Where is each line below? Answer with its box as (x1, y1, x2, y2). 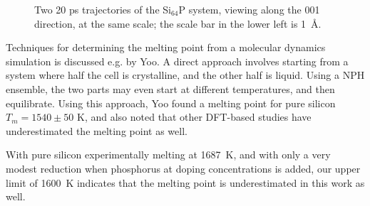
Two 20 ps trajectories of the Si (34, 2, 171, 16)
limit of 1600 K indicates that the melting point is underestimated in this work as (6, 175, 365, 190)
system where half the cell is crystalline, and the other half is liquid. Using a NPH (6, 67, 365, 82)
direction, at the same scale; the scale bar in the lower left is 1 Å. (34, 16, 322, 31)
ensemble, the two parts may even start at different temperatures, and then (6, 81, 335, 96)
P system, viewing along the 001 (178, 2, 320, 16)
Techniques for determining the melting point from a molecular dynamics (6, 40, 326, 55)
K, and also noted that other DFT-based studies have (77, 109, 312, 124)
